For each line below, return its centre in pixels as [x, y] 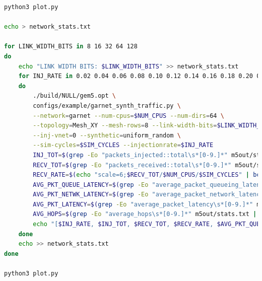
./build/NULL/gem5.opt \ [74, 96]
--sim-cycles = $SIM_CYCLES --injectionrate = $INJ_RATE [123, 145]
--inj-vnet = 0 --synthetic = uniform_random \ [107, 135]
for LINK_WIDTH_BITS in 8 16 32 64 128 [71, 47]
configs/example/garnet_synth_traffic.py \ [107, 106]
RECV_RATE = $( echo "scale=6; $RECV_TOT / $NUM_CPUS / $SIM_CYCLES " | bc [147, 175]
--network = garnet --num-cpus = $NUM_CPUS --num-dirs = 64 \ [128, 116]
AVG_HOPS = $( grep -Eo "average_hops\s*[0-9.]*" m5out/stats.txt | [145, 214]
